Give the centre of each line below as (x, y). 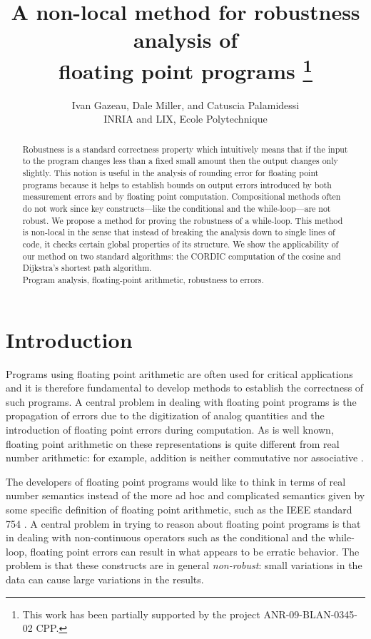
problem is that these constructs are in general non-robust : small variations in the (184, 565)
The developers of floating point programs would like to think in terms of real (176, 481)
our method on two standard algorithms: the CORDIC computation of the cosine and (182, 256)
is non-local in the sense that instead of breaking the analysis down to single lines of (179, 232)
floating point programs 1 (185, 69)
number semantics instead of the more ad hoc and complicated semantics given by (185, 495)
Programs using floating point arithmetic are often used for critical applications (179, 373)
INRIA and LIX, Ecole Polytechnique (185, 119)
